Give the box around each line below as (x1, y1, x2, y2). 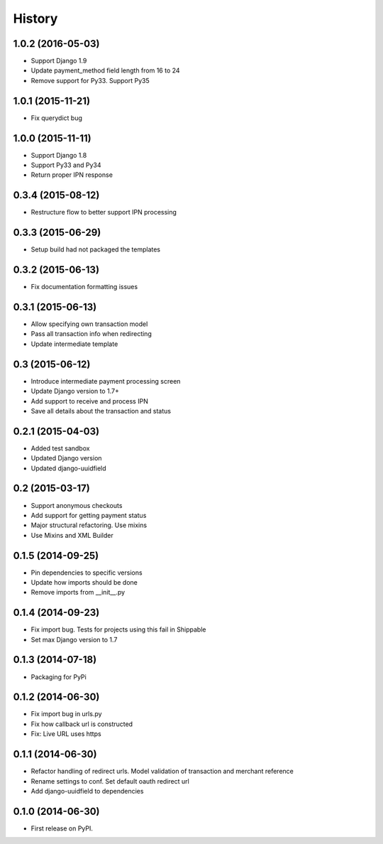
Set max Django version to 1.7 (30, 635, 118, 644)
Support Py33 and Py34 (30, 161, 101, 170)
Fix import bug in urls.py (30, 710, 102, 718)
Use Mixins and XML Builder (30, 531, 113, 539)
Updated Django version (30, 454, 102, 462)
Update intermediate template (30, 340, 118, 348)
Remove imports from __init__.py (30, 588, 126, 597)
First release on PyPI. (30, 824, 94, 833)
